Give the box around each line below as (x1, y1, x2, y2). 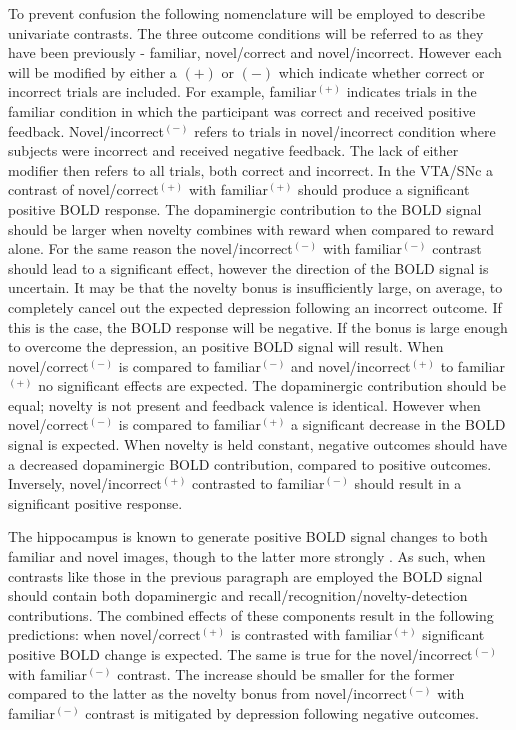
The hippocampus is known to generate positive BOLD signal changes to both (8, 526, 488, 547)
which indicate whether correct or (278, 61, 485, 82)
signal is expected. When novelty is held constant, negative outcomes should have (8, 434, 507, 455)
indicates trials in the (346, 81, 477, 102)
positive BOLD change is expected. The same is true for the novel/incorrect (8, 644, 473, 664)
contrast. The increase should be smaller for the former (117, 663, 455, 684)
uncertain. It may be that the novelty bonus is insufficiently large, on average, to (8, 277, 503, 298)
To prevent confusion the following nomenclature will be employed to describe (8, 3, 486, 23)
